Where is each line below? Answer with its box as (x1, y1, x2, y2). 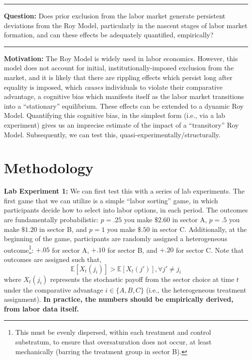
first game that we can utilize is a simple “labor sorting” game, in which (4, 195, 218, 205)
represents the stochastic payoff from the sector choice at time (50, 274, 235, 284)
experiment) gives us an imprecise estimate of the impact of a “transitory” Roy (4, 119, 239, 130)
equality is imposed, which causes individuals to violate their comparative (4, 82, 223, 92)
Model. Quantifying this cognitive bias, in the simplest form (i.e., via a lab (4, 110, 225, 120)
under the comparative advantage (4, 284, 103, 295)
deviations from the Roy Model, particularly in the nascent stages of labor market (4, 20, 248, 30)
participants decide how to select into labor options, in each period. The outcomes (4, 205, 248, 215)
